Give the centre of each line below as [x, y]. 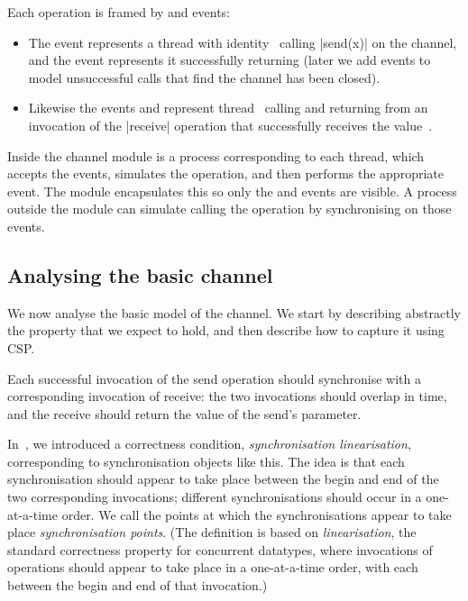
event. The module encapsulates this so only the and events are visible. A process [232, 191]
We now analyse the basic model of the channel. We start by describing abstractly [234, 312]
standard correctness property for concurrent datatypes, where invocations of [220, 549]
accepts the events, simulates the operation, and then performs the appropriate [225, 173]
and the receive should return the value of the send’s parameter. [184, 413]
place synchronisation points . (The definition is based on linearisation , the [212, 532]
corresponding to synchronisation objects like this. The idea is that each [206, 461]
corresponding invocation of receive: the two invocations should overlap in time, [227, 396]
